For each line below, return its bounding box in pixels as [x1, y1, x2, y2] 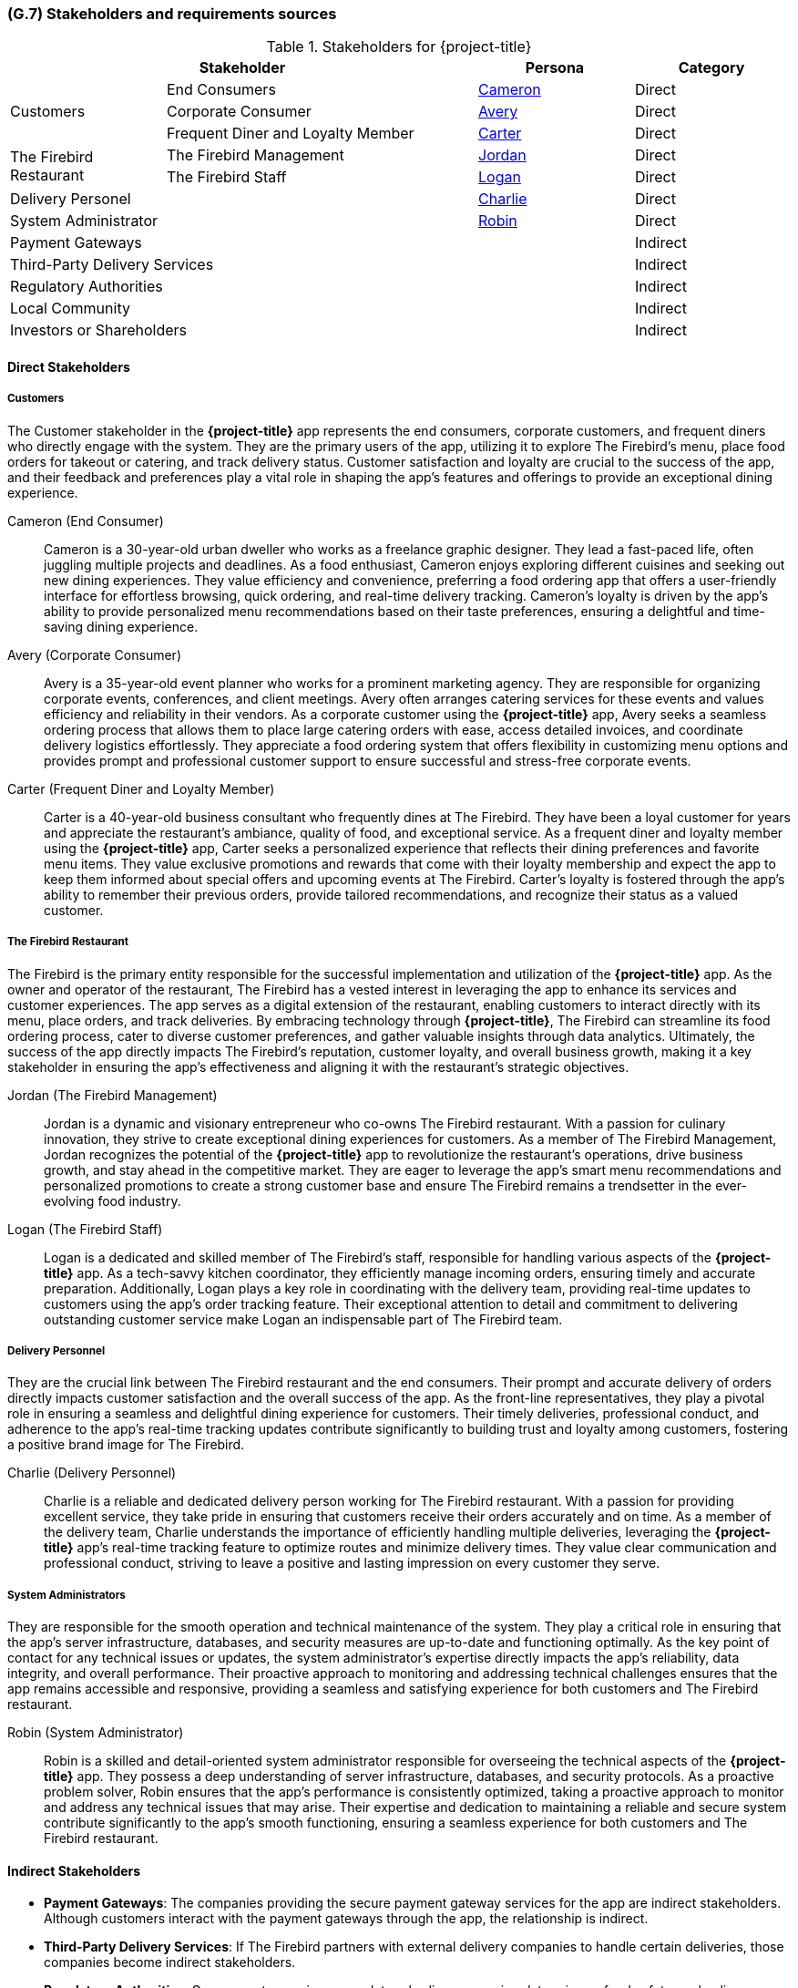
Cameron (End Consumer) [7, 512, 164, 529]
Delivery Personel [10, 190, 131, 209]
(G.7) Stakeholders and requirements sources [7, 5, 337, 23]
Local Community [10, 299, 130, 318]
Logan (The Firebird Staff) [7, 1221, 163, 1237]
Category [678, 58, 745, 77]
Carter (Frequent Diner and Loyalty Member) [7, 780, 275, 797]
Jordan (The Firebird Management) [7, 1087, 218, 1103]
